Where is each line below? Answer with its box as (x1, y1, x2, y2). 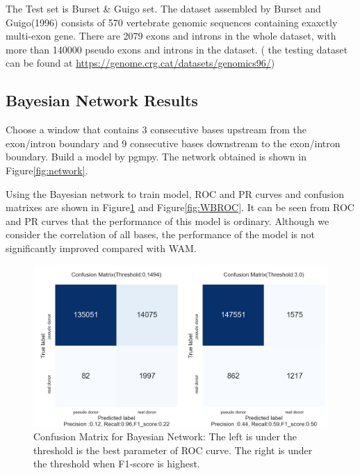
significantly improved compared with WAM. (6, 240, 197, 255)
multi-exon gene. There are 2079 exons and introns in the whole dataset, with (6, 28, 336, 43)
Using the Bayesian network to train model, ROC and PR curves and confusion (6, 186, 344, 201)
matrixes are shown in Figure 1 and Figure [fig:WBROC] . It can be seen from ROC (6, 200, 354, 215)
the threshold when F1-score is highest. (33, 456, 200, 471)
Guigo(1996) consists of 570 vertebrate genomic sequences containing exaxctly (6, 15, 338, 29)
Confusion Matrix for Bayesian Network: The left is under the (33, 429, 297, 444)
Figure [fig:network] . (6, 162, 88, 177)
